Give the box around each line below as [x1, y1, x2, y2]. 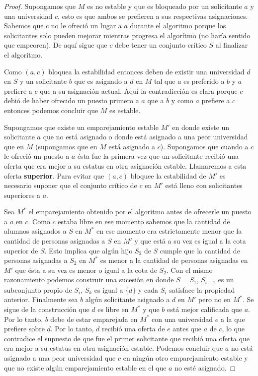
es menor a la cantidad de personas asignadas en [100, 255, 248, 265]
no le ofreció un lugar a [51, 20, 122, 31]
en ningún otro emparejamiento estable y [123, 353, 248, 363]
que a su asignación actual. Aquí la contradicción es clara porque [40, 85, 238, 96]
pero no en [198, 294, 231, 305]
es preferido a [183, 76, 225, 86]
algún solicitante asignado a [85, 294, 170, 305]
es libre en [97, 304, 129, 314]
